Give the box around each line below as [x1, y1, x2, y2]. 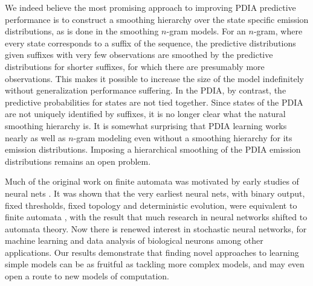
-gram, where [253, 25, 303, 37]
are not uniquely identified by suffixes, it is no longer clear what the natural [5, 107, 286, 120]
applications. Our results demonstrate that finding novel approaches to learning [5, 246, 299, 258]
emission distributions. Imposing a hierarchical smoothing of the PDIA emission [5, 143, 301, 156]
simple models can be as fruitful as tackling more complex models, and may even [5, 258, 305, 270]
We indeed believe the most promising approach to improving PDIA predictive [5, 1, 296, 13]
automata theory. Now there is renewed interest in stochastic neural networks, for [5, 222, 307, 235]
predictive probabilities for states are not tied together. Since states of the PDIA [5, 95, 303, 108]
